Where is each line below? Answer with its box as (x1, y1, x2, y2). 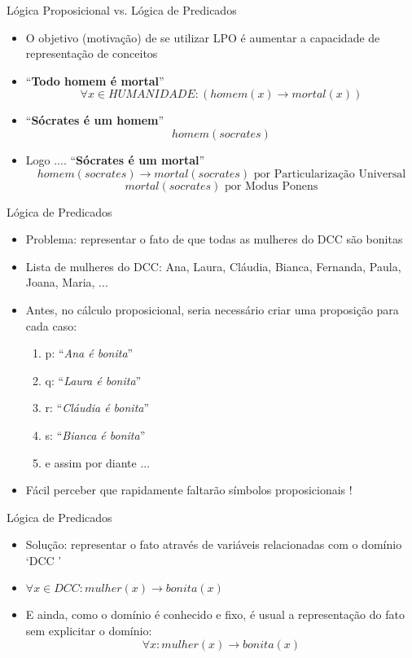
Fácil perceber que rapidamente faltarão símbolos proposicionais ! (25, 481, 353, 498)
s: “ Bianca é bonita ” (45, 426, 146, 443)
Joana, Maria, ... (25, 274, 108, 291)
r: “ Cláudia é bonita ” (45, 399, 150, 416)
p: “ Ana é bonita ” (45, 344, 134, 362)
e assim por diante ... (45, 454, 151, 471)
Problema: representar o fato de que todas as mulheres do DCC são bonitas (25, 230, 403, 248)
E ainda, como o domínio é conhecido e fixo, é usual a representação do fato (25, 606, 405, 623)
